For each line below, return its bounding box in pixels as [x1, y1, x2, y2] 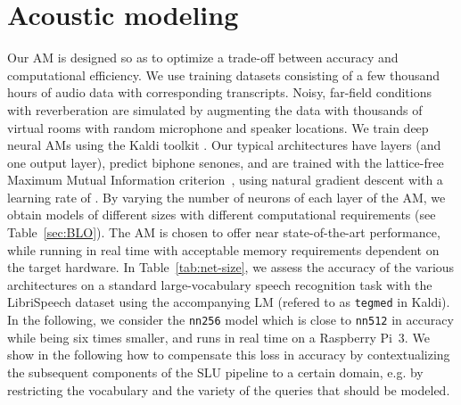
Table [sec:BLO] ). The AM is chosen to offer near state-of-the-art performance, [7, 223, 440, 242]
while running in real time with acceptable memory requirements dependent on [7, 240, 440, 259]
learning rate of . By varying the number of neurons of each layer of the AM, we [7, 187, 446, 206]
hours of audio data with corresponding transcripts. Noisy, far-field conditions [7, 83, 432, 102]
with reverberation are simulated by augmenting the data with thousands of [7, 100, 423, 119]
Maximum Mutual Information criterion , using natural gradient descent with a [7, 170, 443, 189]
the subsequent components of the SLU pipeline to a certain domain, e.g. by [7, 362, 424, 381]
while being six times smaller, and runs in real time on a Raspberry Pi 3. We [7, 327, 430, 346]
